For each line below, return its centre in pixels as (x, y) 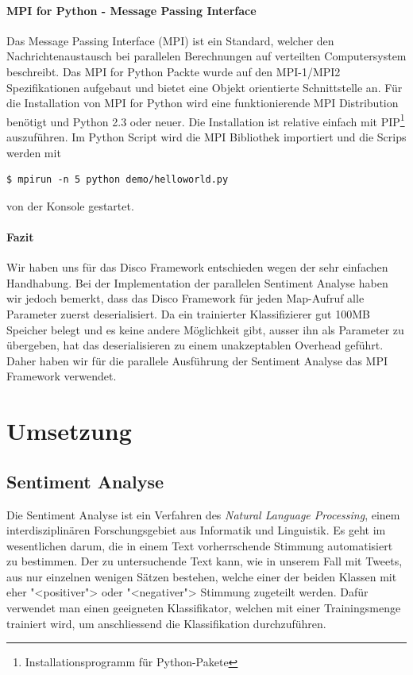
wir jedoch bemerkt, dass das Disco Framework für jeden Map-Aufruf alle (185, 298)
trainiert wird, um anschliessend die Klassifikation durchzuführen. (166, 623)
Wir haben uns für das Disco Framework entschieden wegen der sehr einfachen (197, 267)
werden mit (34, 152)
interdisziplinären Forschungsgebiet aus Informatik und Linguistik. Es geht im (196, 530)
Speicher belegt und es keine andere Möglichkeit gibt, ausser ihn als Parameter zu (205, 329)
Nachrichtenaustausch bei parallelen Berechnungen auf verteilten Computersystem (206, 56)
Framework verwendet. (62, 376)
